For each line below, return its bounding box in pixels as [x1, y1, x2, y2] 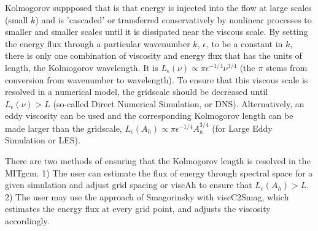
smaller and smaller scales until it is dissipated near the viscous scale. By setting [5, 25, 308, 38]
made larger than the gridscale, [5, 121, 122, 134]
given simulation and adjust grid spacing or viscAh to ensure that [5, 178, 252, 191]
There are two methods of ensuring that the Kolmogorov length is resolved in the [5, 154, 311, 167]
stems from [265, 61, 308, 74]
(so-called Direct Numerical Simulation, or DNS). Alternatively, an [53, 97, 304, 110]
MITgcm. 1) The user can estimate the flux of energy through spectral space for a [5, 166, 313, 179]
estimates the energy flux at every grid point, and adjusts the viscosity [5, 202, 271, 215]
